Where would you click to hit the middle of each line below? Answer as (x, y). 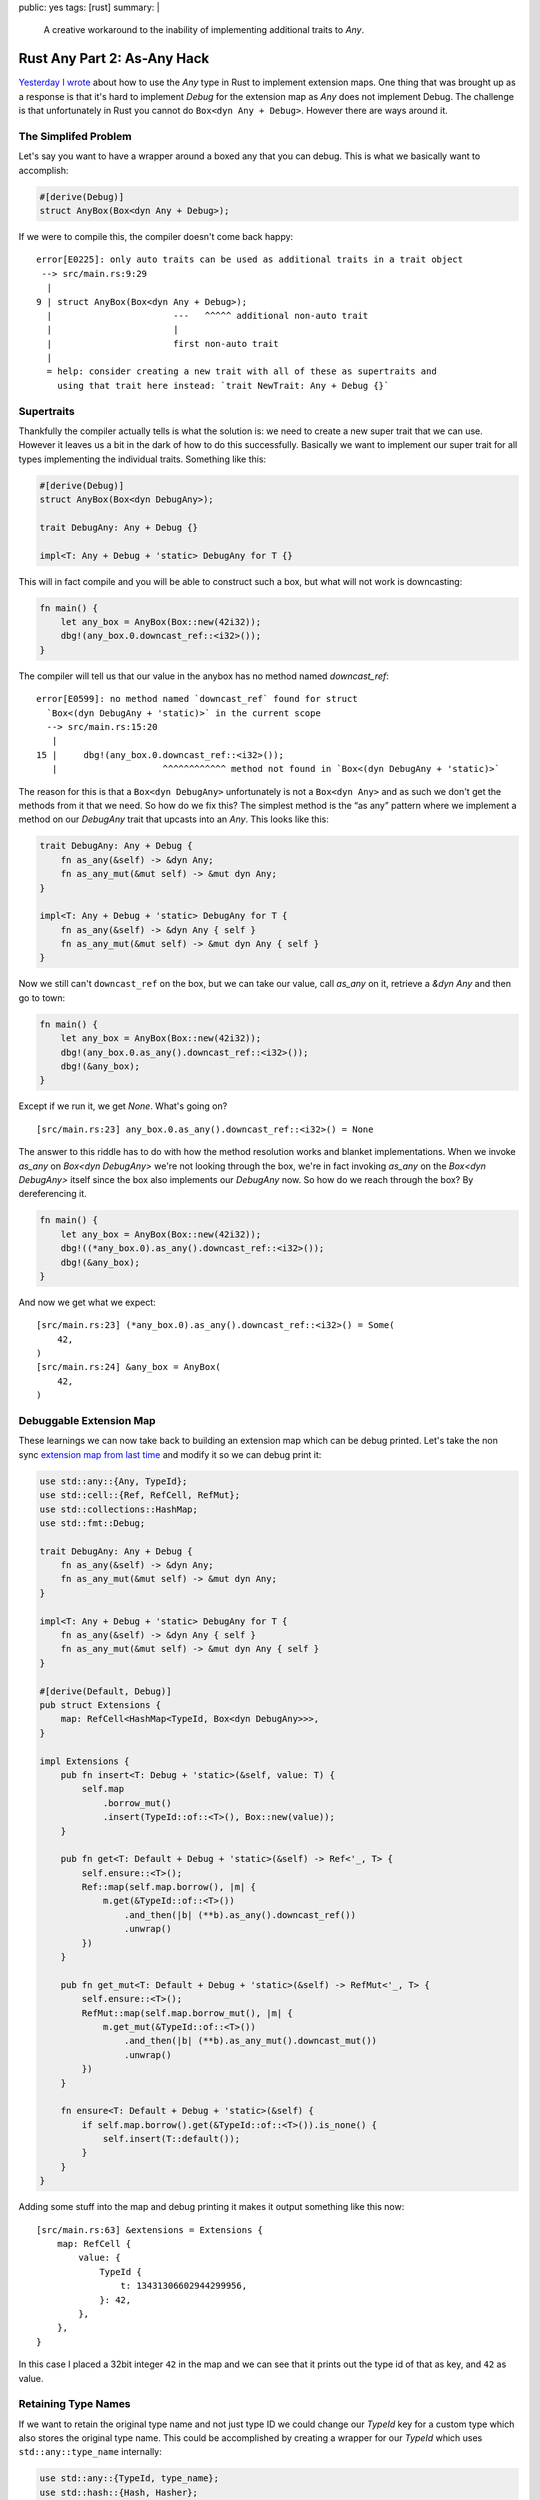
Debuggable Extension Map (87, 1420)
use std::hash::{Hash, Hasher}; (119, 2492)
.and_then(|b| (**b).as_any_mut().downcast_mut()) (250, 2041)
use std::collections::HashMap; (119, 1509)
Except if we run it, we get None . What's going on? (123, 1106)
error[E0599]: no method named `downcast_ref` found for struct (197, 699)
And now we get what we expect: (87, 1302)
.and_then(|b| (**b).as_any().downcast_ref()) (240, 1914)
